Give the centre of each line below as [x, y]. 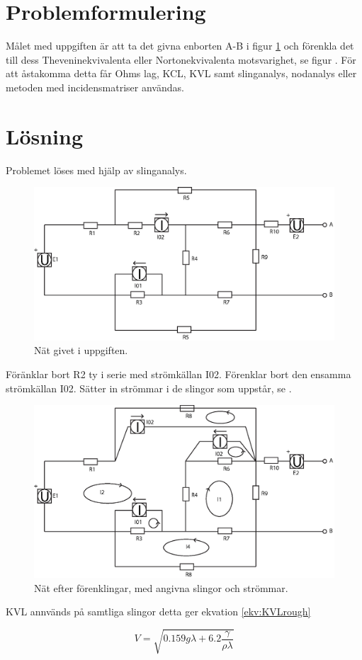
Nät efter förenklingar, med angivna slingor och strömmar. [161, 587]
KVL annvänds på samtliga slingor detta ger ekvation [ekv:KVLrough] [158, 611]
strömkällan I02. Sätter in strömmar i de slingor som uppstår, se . [149, 388]
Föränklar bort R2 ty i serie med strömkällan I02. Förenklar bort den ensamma [179, 374]
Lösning [45, 136]
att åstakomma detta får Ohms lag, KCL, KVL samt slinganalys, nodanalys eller [181, 73]
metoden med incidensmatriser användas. [95, 87]
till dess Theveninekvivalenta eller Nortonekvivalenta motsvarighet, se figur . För [181, 59]
